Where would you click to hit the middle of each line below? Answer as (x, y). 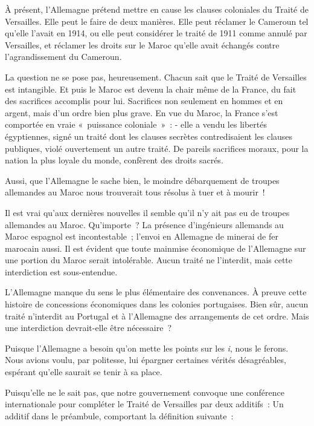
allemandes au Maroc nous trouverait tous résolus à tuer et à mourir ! (135, 192)
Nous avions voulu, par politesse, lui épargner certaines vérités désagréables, (146, 360)
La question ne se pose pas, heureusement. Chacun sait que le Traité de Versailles (156, 77)
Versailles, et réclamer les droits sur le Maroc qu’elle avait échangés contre (142, 44)
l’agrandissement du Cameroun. (63, 57)
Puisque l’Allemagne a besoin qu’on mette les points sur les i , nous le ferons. (147, 348)
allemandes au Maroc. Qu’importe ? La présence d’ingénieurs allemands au (144, 224)
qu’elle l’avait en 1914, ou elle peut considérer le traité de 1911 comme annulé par (156, 33)
